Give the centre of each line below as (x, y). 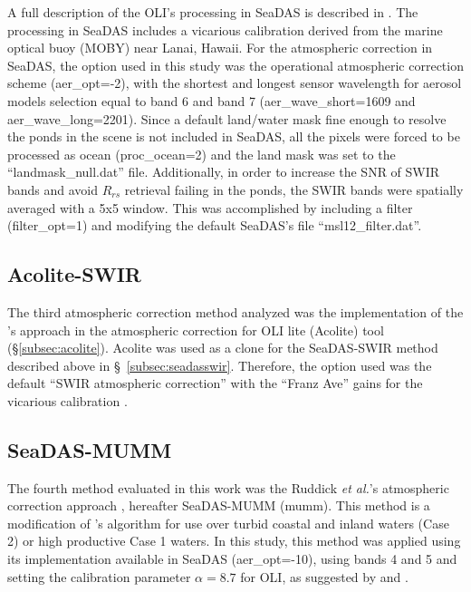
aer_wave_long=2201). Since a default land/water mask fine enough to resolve (227, 118)
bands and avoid (53, 189)
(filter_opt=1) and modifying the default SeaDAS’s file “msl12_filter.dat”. (215, 225)
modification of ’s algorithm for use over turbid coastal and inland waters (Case (228, 523)
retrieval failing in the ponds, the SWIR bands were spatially (294, 189)
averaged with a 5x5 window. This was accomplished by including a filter (210, 207)
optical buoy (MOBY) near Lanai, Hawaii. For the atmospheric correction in (220, 48)
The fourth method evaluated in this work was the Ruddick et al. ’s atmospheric (228, 487)
